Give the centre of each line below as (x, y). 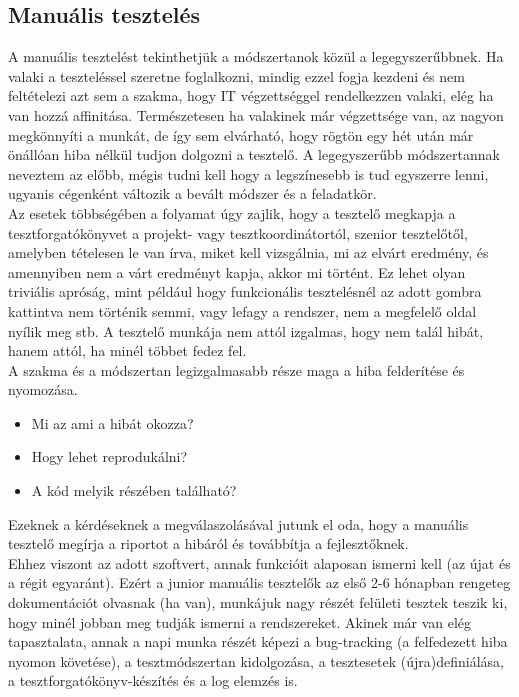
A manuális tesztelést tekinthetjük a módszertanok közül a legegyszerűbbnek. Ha (256, 56)
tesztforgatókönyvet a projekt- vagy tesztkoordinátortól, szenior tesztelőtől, (238, 232)
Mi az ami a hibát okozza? (112, 422)
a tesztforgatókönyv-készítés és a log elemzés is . (153, 680)
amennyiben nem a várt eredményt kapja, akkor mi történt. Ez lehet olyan (237, 271)
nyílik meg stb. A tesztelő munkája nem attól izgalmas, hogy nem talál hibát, (246, 330)
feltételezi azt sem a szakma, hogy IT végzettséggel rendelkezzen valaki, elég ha (251, 95)
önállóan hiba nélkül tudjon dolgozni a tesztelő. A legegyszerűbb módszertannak (254, 154)
